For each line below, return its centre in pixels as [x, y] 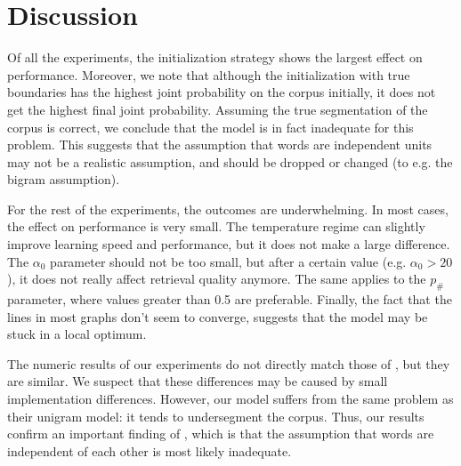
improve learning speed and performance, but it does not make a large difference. [229, 244]
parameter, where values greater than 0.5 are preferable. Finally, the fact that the [230, 299]
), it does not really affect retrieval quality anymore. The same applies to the [217, 279]
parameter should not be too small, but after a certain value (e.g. [228, 261]
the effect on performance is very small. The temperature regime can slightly [216, 226]
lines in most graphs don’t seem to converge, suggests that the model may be [218, 316]
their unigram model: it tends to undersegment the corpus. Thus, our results [216, 416]
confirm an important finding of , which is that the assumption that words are [221, 434]
